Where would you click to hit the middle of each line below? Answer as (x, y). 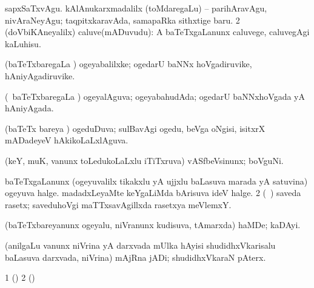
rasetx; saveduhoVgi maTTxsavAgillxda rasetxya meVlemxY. (118, 204)
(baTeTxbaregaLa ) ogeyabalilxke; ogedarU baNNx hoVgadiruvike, (129, 64)
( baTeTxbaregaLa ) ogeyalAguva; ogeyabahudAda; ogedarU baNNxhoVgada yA (155, 96)
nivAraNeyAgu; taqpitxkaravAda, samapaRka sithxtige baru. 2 (122, 20)
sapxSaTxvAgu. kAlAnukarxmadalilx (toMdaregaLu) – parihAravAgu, (136, 8)
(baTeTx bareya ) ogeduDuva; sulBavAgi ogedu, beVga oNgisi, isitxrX (135, 128)
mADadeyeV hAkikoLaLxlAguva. (67, 140)
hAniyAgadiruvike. (40, 75)
